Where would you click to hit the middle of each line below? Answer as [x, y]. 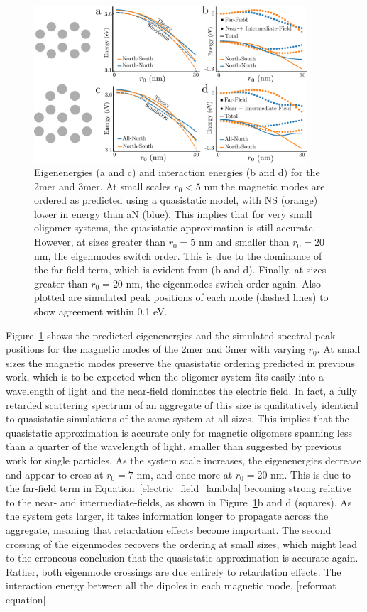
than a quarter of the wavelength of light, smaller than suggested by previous [174, 446]
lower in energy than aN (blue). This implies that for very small [173, 213]
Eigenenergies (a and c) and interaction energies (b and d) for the [177, 172]
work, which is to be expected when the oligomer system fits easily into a [165, 377]
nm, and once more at [185, 474]
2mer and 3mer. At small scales [103, 186]
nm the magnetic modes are [264, 186]
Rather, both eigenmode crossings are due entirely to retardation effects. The [174, 571]
